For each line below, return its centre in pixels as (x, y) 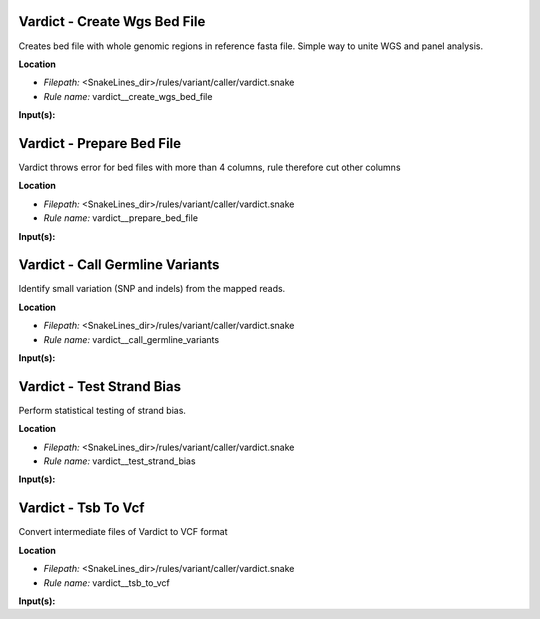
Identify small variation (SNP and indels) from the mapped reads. (152, 289)
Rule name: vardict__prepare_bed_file (121, 218)
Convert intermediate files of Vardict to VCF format (123, 532)
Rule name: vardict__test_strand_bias (119, 461)
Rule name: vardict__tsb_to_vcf (106, 582)
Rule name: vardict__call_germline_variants (131, 339)
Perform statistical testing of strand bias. (102, 410)
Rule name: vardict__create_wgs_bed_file (128, 96)
